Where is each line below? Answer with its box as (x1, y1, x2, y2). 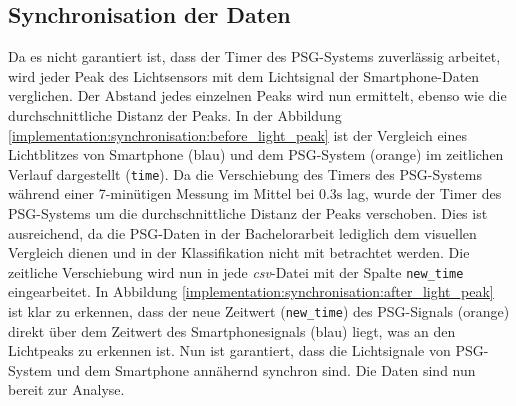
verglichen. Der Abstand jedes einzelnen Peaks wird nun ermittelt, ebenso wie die (8, 85, 507, 106)
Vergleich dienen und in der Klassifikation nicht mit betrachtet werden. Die (8, 242, 470, 263)
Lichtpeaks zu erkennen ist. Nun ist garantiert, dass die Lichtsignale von (8, 340, 451, 361)
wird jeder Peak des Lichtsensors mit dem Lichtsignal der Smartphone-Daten (8, 65, 480, 86)
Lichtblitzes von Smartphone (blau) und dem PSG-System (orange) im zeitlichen (8, 144, 504, 165)
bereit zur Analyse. (8, 379, 125, 400)
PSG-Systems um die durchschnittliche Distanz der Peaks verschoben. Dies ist (8, 203, 488, 224)
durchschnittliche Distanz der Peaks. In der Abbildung (8, 104, 342, 125)
